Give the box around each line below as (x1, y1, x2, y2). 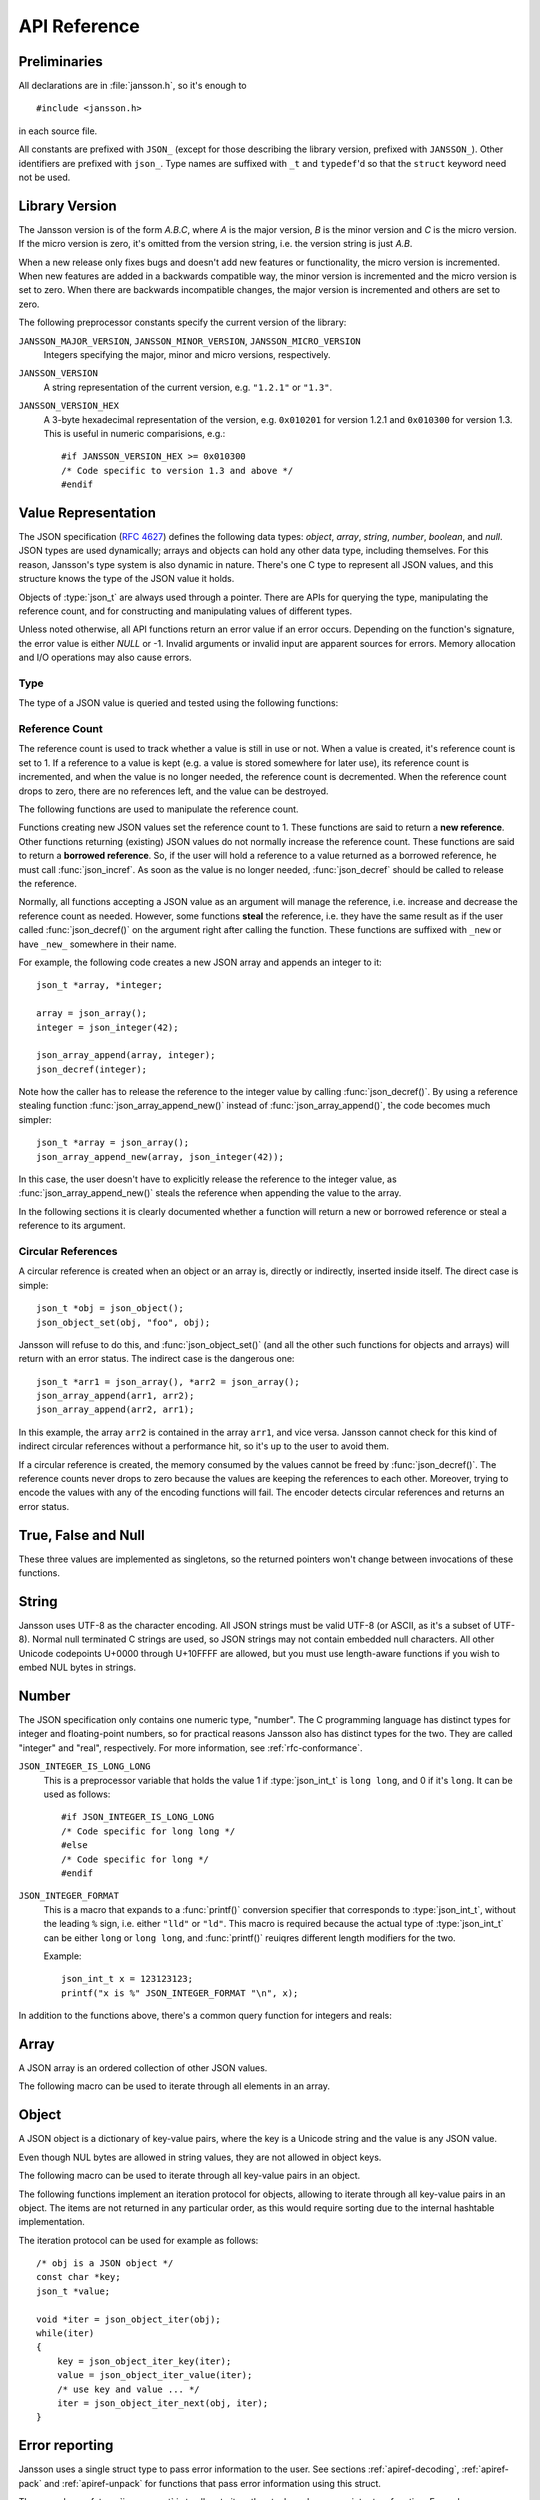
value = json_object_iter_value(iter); (56, 2370, 253, 2381)
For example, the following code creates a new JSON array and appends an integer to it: (18, 956, 382, 968)
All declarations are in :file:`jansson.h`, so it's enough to (18, 80, 247, 92)
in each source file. (18, 125, 98, 137)
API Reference (18, 15, 140, 37)
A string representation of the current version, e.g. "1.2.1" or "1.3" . (43, 381, 333, 393)
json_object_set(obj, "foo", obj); (36, 1316, 211, 1328)
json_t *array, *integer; (36, 980, 164, 991)
